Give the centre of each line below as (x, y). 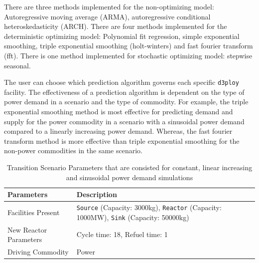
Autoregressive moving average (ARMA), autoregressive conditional (107, 16)
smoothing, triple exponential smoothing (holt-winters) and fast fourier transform (129, 46)
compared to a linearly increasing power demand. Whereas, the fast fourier (118, 131)
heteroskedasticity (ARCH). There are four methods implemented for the (116, 26)
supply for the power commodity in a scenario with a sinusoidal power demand (124, 121)
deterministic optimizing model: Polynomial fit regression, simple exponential (122, 36)
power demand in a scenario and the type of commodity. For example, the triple (126, 102)
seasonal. (17, 65)
